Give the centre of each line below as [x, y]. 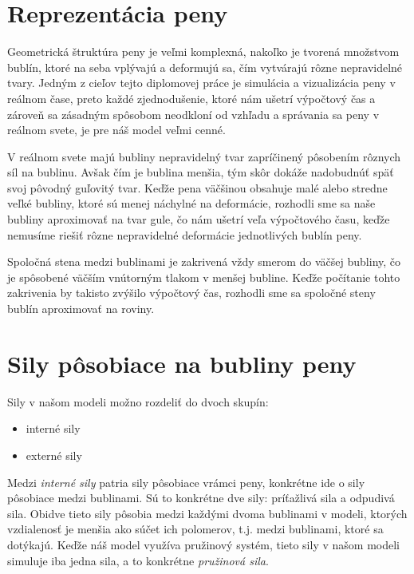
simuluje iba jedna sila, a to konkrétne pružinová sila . [138, 560]
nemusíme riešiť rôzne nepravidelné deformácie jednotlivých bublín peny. [185, 234]
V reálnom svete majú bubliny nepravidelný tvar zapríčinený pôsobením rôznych [204, 156]
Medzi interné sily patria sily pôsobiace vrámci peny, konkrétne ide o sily [186, 482]
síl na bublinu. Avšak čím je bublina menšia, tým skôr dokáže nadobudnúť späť [201, 172]
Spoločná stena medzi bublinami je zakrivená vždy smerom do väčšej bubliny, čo [204, 261]
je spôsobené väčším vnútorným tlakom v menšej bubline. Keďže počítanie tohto [204, 277]
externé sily [54, 455]
